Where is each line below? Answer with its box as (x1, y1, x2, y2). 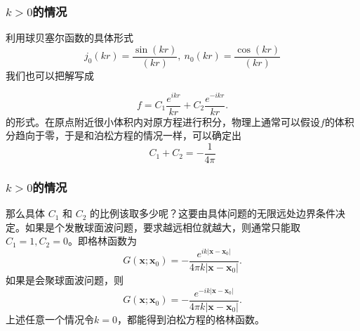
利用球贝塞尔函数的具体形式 (6, 30, 133, 45)
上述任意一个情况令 (6, 311, 94, 326)
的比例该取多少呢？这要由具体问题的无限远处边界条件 (90, 206, 336, 221)
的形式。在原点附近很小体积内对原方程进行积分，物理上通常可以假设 (6, 114, 320, 129)
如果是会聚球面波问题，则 (6, 273, 124, 287)
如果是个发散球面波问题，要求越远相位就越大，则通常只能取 (25, 219, 300, 234)
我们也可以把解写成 (6, 67, 94, 82)
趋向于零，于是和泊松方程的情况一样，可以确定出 (15, 128, 241, 143)
